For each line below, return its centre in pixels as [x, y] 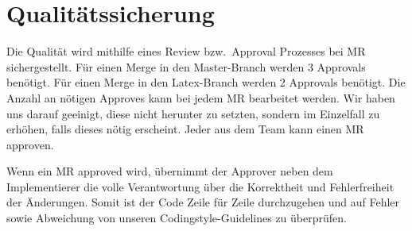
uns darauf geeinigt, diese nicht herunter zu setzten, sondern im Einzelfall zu [193, 113]
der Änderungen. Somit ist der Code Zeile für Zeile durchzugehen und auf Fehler [203, 202]
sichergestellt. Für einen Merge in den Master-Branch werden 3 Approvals [186, 66]
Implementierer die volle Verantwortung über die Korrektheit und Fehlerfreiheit [200, 186]
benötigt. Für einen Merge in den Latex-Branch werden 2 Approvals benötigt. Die [206, 82]
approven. [30, 144]
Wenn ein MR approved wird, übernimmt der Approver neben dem [170, 171]
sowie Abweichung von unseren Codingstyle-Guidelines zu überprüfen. [177, 218]
